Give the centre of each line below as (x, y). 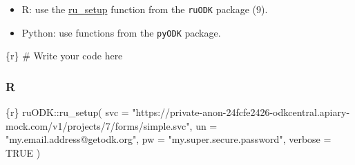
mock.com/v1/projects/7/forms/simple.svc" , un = (112, 125)
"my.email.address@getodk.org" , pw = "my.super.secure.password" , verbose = (169, 139)
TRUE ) (23, 152)
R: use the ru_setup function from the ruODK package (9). (145, 9)
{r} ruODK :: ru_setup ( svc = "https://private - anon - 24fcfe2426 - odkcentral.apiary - (178, 112)
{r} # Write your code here (64, 56)
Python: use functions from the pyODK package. (121, 32)
